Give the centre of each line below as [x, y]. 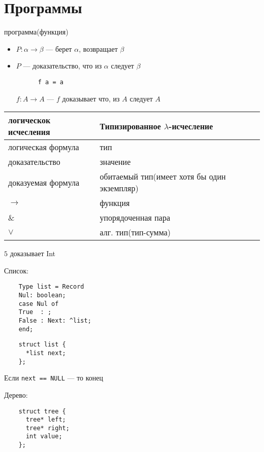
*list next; [46, 353]
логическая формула [44, 147]
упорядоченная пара [135, 218]
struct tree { [42, 411]
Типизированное [130, 126]
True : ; [35, 312]
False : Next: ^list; [55, 320]
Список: [16, 270]
